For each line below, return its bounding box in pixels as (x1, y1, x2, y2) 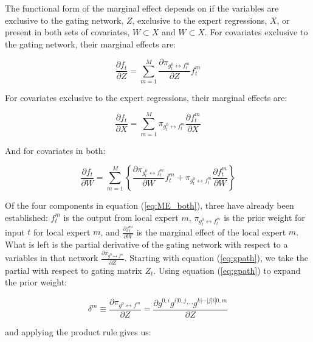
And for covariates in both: (5, 144, 106, 156)
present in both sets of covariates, (5, 26, 130, 38)
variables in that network (5, 251, 98, 264)
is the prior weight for (224, 211, 305, 223)
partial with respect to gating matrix (5, 263, 142, 276)
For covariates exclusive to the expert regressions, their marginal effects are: (5, 91, 287, 103)
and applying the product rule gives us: (5, 325, 151, 338)
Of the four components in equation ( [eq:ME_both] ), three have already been (5, 199, 294, 212)
